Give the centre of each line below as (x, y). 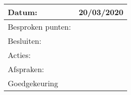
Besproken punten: (40, 27)
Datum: (23, 12)
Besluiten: (25, 41)
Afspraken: (26, 69)
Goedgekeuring (33, 83)
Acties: (19, 55)
